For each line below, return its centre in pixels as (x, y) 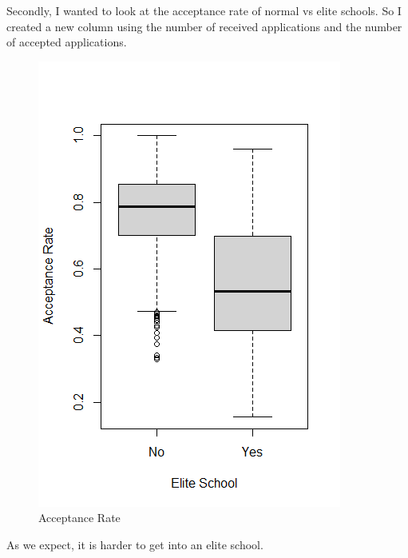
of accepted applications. (67, 42)
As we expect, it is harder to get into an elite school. (135, 544)
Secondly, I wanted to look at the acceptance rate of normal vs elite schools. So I (204, 10)
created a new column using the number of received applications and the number (204, 26)
